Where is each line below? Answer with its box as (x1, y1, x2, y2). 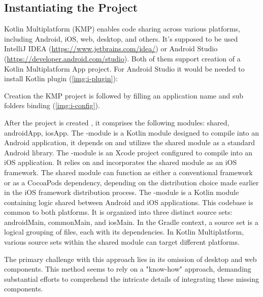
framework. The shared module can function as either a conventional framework (4, 167, 253, 177)
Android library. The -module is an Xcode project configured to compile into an (4, 147, 253, 157)
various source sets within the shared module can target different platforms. (4, 237, 240, 247)
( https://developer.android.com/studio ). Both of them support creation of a (4, 53, 241, 63)
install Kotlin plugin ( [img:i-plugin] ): (4, 73, 118, 84)
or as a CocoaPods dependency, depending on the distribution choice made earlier (4, 177, 259, 187)
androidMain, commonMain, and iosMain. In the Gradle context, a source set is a (4, 216, 258, 227)
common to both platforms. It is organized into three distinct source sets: (4, 207, 233, 217)
